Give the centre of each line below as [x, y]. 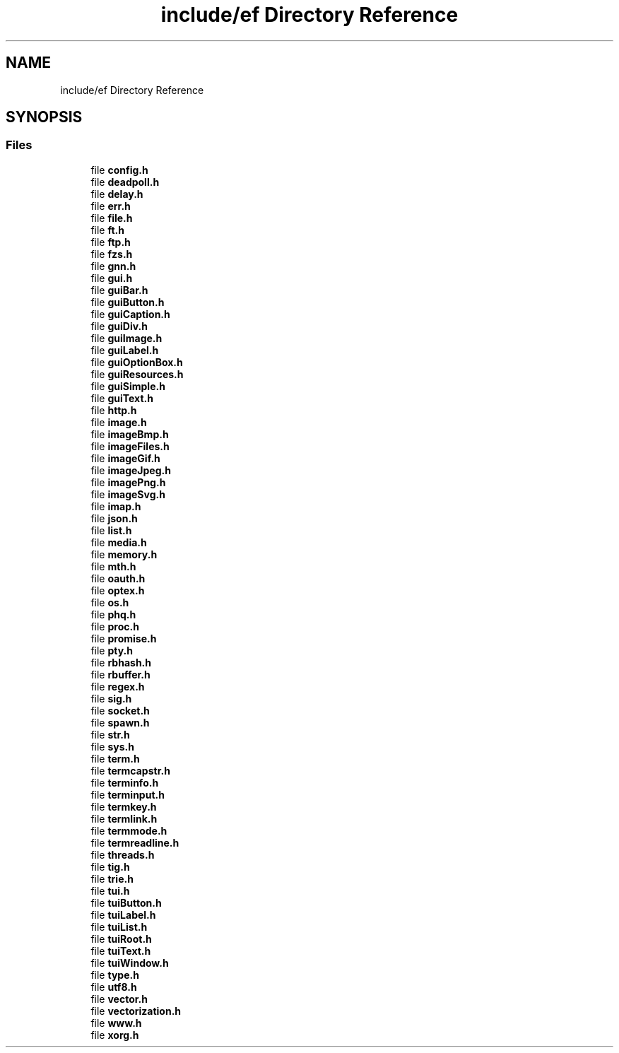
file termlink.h [124, 818]
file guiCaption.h [130, 314]
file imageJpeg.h [131, 470]
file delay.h [117, 194]
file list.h [111, 530]
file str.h [110, 734]
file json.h [114, 518]
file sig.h [111, 698]
